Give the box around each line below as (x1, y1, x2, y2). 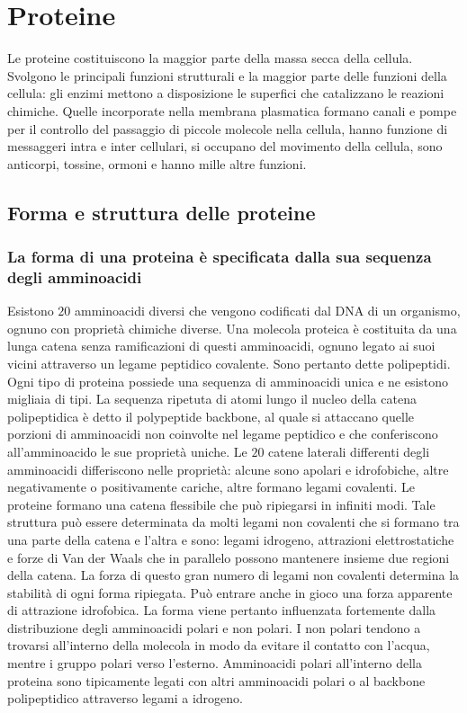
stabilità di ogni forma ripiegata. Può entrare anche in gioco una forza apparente (7, 583, 453, 602)
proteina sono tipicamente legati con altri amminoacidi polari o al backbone (7, 671, 426, 690)
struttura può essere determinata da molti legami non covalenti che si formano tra (7, 512, 460, 531)
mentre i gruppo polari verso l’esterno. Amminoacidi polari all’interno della (7, 654, 422, 673)
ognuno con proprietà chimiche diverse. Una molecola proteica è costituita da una (7, 318, 457, 337)
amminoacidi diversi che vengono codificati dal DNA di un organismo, (75, 301, 461, 320)
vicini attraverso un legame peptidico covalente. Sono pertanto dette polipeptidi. (7, 353, 451, 372)
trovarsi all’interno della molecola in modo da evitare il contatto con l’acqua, (7, 636, 430, 655)
